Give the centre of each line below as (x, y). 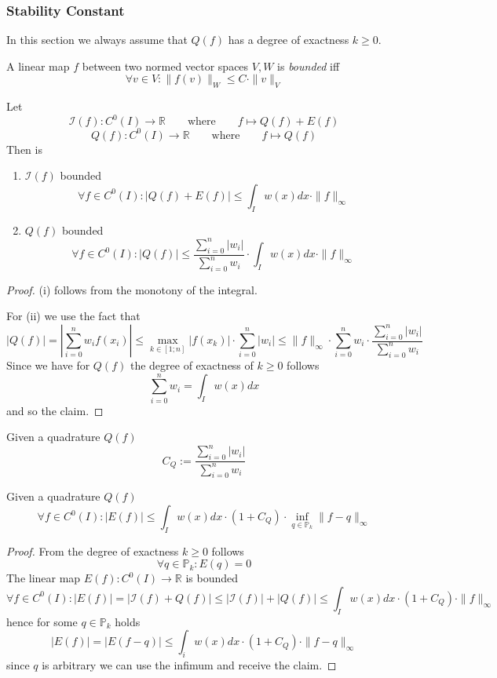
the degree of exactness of (192, 365)
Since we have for (48, 365)
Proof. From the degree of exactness (93, 550)
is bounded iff (309, 66)
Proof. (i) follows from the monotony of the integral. (132, 289)
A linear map (38, 66)
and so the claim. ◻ (55, 410)
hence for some (42, 621)
